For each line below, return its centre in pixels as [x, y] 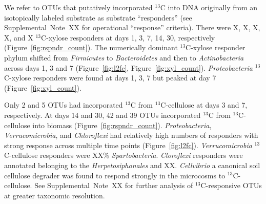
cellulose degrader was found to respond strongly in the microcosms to [115, 175]
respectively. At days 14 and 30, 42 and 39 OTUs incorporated [103, 115]
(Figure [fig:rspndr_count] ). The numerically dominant [91, 47]
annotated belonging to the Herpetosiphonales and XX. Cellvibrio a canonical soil [132, 165]
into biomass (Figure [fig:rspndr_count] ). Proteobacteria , [122, 125]
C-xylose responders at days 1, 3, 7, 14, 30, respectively [128, 37]
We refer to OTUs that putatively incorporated [78, 7]
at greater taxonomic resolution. [55, 195]
